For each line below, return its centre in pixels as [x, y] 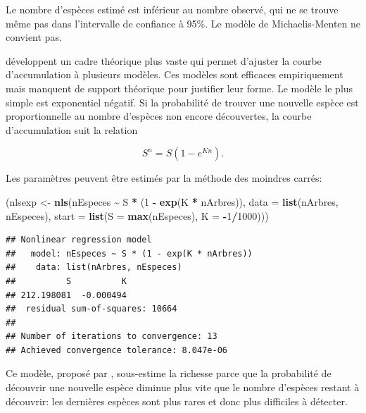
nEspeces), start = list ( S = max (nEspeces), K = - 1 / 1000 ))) [137, 215]
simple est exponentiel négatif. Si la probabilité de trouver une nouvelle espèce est [182, 102]
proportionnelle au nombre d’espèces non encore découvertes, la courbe [159, 116]
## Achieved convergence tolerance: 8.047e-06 [116, 350]
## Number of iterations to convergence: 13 [112, 337]
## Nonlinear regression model [79, 240]
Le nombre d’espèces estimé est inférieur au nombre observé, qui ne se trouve [172, 9]
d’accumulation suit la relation [72, 129]
